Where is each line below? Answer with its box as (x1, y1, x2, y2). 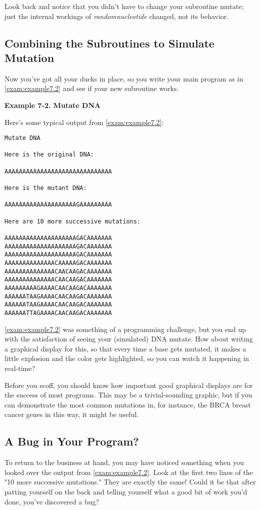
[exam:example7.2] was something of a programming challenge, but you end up (4, 323, 246, 334)
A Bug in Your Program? (4, 433, 139, 449)
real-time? (4, 362, 35, 373)
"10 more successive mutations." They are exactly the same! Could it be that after (4, 476, 256, 487)
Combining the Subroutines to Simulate (4, 35, 214, 50)
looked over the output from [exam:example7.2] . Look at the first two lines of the (4, 466, 253, 477)
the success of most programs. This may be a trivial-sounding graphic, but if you (4, 389, 252, 400)
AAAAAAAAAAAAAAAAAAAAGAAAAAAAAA (4, 201, 112, 208)
